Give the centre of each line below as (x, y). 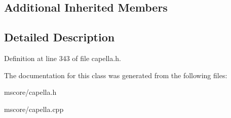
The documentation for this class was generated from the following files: (116, 75)
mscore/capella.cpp (34, 109)
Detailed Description (60, 37)
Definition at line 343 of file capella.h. (63, 58)
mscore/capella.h (30, 92)
